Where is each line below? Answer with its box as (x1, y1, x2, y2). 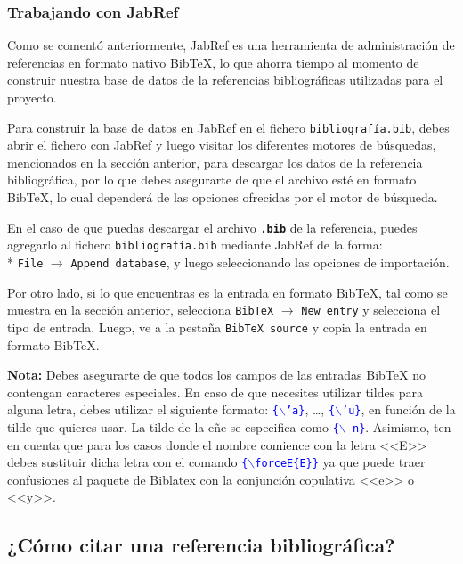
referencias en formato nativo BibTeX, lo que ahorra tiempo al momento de (7, 53, 419, 71)
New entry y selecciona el (301, 300, 441, 319)
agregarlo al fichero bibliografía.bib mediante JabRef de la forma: (7, 235, 383, 254)
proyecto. (7, 88, 57, 106)
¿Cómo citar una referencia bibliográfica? (7, 531, 395, 559)
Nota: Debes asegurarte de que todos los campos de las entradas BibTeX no (7, 365, 426, 384)
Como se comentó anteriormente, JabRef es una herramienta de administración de (7, 36, 455, 54)
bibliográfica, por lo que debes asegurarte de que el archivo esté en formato (7, 170, 417, 189)
